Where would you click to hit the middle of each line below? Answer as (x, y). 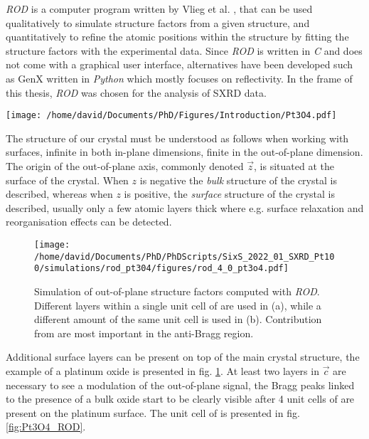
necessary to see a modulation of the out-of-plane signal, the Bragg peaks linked (180, 385)
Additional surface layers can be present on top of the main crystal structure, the (183, 357)
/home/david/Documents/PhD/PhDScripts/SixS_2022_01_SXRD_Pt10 (184, 256)
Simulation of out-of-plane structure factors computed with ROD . (177, 291)
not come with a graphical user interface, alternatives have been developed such (180, 64)
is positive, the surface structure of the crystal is (230, 194)
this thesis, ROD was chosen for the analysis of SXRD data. (136, 92)
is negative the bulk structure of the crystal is (238, 180)
